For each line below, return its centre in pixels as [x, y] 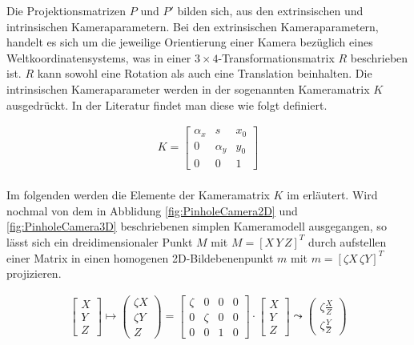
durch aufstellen [348, 241]
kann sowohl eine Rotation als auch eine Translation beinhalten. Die [205, 73]
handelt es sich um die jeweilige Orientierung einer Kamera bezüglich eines [190, 42]
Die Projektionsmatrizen [66, 10]
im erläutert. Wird [332, 195]
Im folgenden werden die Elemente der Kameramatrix [138, 195]
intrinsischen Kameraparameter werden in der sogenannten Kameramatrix [188, 88]
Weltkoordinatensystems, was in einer [99, 57]
